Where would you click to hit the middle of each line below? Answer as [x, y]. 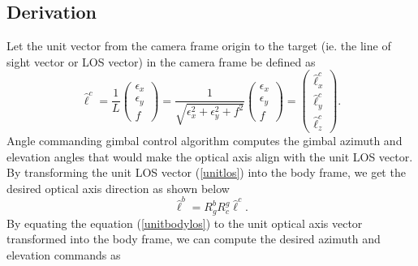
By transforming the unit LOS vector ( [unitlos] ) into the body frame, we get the [206, 172]
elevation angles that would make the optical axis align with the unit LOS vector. [210, 156]
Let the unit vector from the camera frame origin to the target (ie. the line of [199, 46]
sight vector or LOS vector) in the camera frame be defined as [161, 61]
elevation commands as [64, 254]
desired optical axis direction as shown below [118, 188]
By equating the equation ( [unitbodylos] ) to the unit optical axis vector [185, 223]
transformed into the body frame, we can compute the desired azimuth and [194, 239]
